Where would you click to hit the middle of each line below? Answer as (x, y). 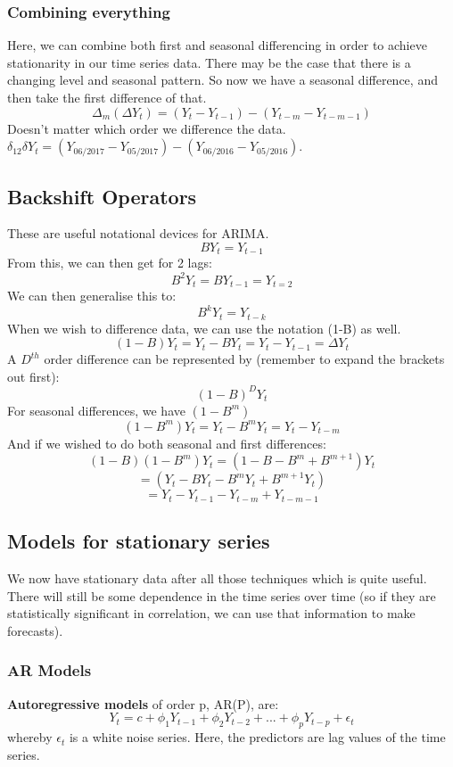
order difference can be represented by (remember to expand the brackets (244, 359)
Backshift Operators (102, 196)
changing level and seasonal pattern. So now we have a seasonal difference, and (222, 80)
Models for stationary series (139, 541)
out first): (33, 376)
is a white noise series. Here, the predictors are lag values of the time (257, 737)
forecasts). (35, 630)
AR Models (49, 670)
